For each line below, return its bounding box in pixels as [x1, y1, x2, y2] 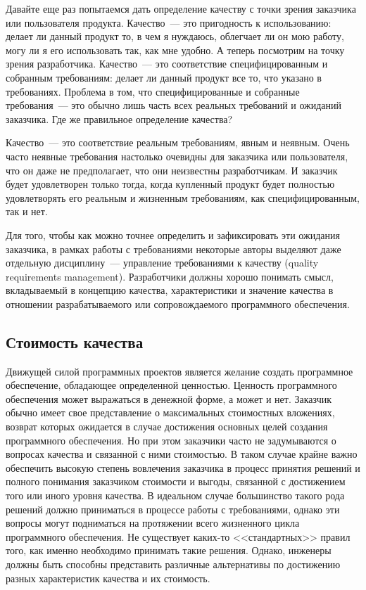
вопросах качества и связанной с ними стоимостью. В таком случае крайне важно [6, 447, 358, 461]
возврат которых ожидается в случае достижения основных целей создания [6, 419, 328, 434]
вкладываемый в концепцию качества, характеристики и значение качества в [6, 283, 334, 297]
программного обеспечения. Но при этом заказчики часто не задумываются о [6, 432, 336, 447]
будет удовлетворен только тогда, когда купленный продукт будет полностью [6, 177, 335, 191]
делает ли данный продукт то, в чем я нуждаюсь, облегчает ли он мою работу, [6, 29, 344, 44]
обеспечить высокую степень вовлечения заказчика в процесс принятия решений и [6, 460, 360, 475]
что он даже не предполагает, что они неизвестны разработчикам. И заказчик [6, 162, 338, 177]
